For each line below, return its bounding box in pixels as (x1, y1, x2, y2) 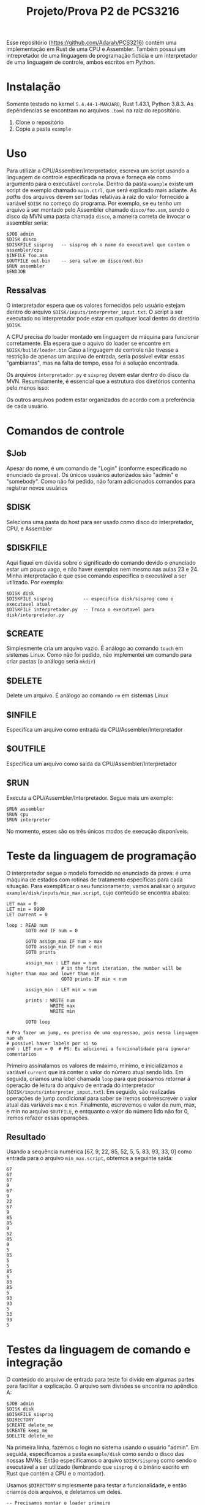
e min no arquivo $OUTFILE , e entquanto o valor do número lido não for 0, (6, 1107, 189, 1115)
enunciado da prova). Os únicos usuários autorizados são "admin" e (6, 471, 179, 478)
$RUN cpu (6, 811, 29, 818)
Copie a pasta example (15, 125, 72, 133)
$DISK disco (6, 236, 37, 243)
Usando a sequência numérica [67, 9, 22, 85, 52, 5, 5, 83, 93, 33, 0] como (6, 1148, 192, 1155)
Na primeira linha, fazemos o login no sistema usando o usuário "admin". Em (6, 1444, 199, 1451)
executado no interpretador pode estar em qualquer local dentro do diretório (6, 314, 199, 322)
